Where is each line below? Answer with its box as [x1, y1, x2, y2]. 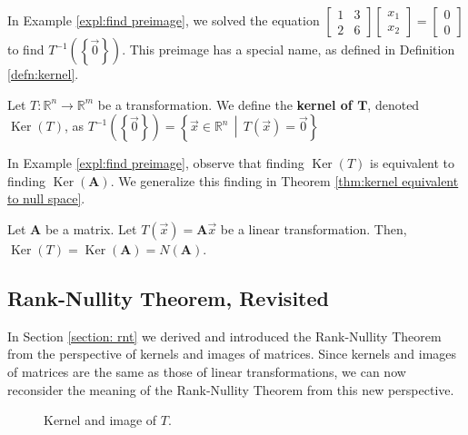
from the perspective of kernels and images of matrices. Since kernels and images [7, 344, 457, 363]
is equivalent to [370, 153, 455, 173]
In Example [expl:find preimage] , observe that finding [7, 153, 304, 173]
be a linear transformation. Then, [220, 219, 407, 238]
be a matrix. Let [45, 219, 137, 238]
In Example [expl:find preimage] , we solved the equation [7, 11, 320, 29]
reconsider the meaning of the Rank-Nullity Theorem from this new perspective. [7, 380, 454, 399]
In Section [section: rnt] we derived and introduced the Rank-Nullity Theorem [7, 326, 442, 345]
